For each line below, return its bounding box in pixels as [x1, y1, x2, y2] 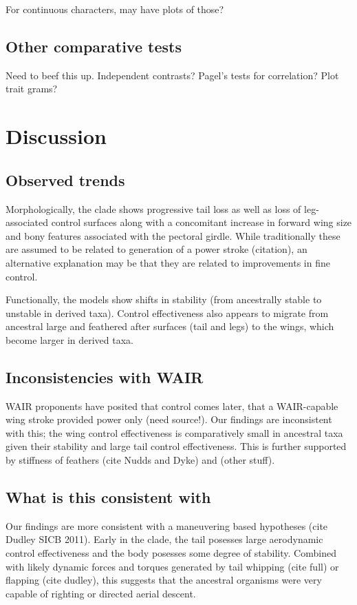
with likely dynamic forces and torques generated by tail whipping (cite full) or [6, 559, 339, 573]
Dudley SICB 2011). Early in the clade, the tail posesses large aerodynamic [6, 532, 323, 546]
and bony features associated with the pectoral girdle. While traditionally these [6, 228, 340, 243]
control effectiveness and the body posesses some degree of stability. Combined [6, 546, 336, 560]
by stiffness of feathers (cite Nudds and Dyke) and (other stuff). [6, 453, 275, 467]
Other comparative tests [6, 35, 182, 57]
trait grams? [6, 81, 58, 96]
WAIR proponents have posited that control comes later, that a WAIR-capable [6, 398, 338, 413]
